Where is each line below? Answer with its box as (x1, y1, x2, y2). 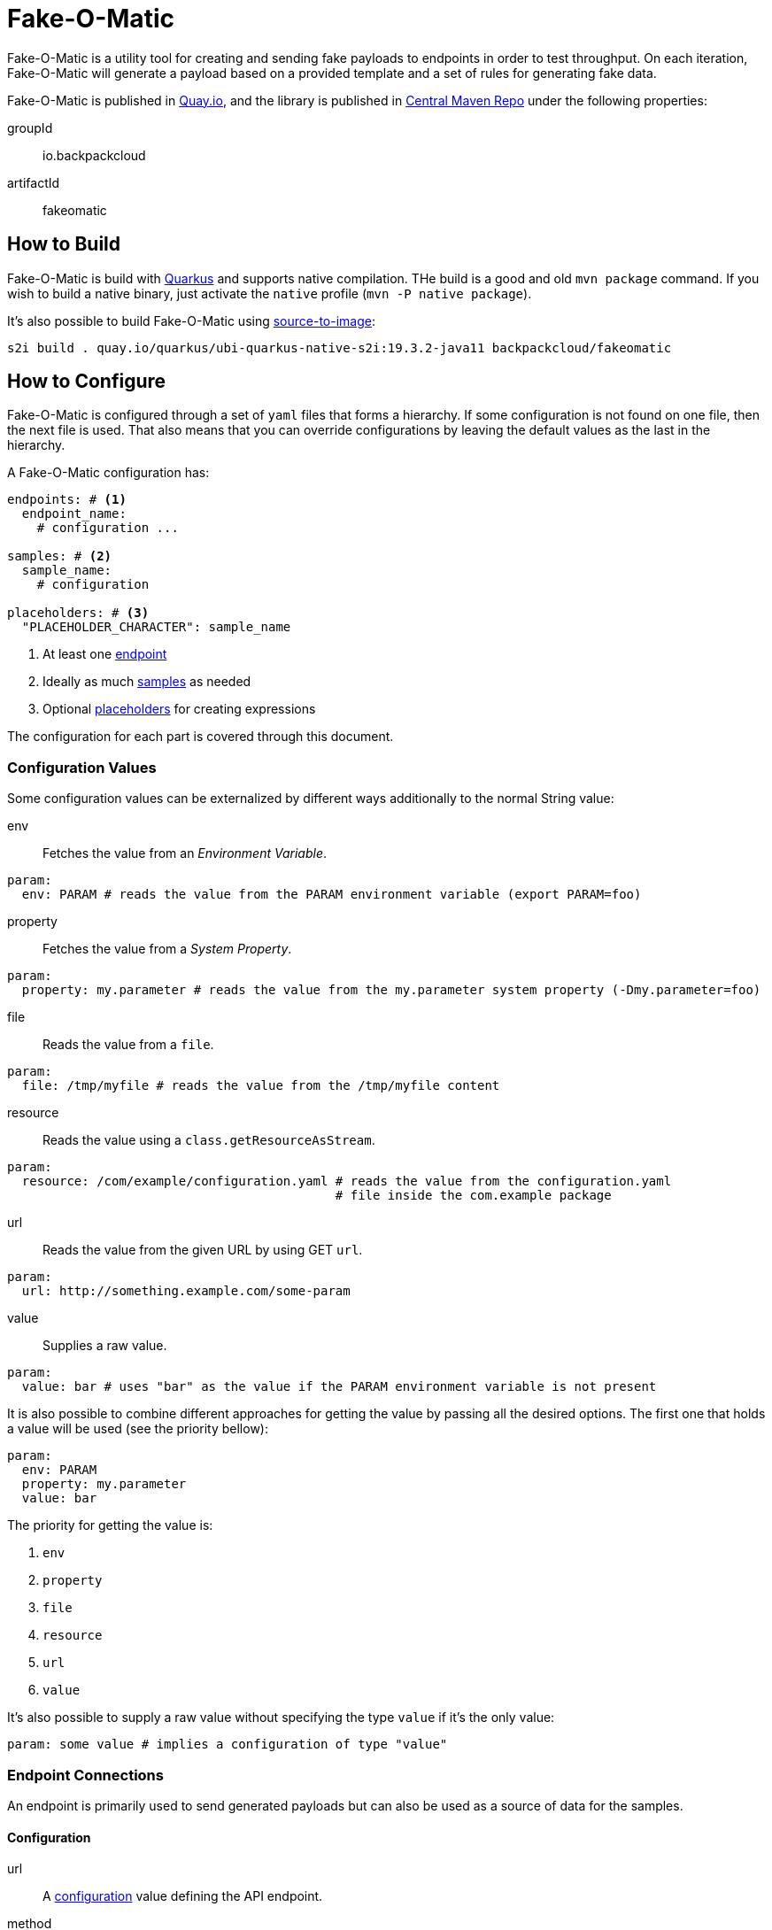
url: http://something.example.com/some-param (21, 1284, 351, 1299)
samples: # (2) (7, 549, 112, 564)
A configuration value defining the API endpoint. (42, 1888, 323, 1904)
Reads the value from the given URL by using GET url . (42, 1242, 363, 1258)
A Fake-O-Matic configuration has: (7, 465, 210, 481)
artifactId (7, 174, 60, 190)
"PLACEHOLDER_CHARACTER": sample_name (21, 620, 291, 635)
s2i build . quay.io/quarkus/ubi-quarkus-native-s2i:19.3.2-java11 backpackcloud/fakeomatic (7, 340, 672, 355)
